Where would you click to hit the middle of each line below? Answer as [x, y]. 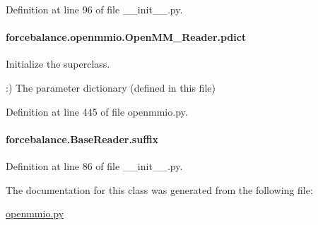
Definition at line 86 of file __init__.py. [94, 165]
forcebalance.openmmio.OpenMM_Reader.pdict [126, 37]
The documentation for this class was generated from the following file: [159, 189]
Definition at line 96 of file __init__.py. [94, 9]
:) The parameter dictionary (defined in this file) [111, 87]
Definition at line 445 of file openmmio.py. [97, 111]
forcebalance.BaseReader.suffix [82, 139]
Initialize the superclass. [58, 64]
